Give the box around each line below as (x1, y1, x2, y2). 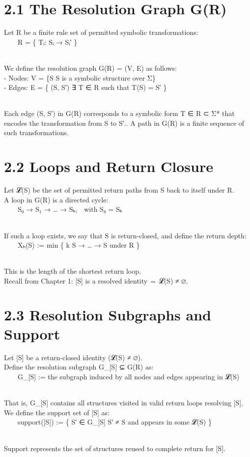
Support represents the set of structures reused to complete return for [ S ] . (4, 443, 226, 453)
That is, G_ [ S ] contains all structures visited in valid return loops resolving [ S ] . (4, 398, 244, 408)
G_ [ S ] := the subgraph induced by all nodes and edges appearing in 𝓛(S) (18, 371, 240, 382)
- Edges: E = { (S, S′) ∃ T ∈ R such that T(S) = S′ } (4, 82, 167, 92)
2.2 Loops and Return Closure (4, 156, 213, 176)
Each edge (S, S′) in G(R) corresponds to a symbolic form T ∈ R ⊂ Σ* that (4, 108, 235, 118)
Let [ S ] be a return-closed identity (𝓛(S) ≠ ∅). (4, 352, 142, 362)
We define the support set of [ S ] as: (4, 407, 110, 417)
